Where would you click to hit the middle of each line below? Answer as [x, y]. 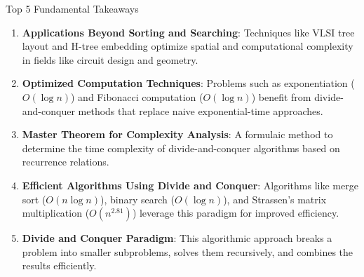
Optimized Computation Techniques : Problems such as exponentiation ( [188, 83]
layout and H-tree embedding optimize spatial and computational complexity [188, 46]
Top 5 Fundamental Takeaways [72, 8]
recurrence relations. [66, 162]
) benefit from [281, 96]
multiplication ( [56, 213]
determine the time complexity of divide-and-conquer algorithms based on [181, 148]
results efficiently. [59, 265]
